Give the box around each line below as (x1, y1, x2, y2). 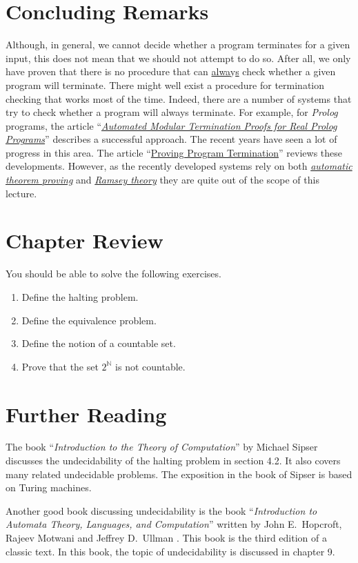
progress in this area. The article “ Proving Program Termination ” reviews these (6, 145, 343, 159)
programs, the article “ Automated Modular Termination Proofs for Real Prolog (6, 118, 337, 132)
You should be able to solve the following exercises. (6, 266, 221, 281)
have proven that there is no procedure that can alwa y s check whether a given (6, 64, 336, 79)
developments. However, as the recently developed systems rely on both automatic (6, 159, 352, 173)
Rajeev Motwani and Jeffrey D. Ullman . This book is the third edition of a (6, 531, 327, 545)
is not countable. (115, 359, 186, 373)
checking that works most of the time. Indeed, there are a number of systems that (6, 91, 352, 106)
